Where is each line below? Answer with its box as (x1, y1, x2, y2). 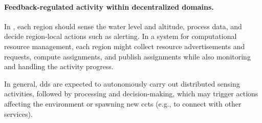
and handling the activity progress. (4, 61, 114, 72)
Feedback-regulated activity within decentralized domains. (4, 1, 214, 12)
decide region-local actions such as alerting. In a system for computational (4, 31, 237, 42)
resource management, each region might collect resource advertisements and (4, 40, 245, 51)
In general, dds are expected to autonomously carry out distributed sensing (4, 78, 240, 89)
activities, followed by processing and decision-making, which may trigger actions (4, 88, 258, 99)
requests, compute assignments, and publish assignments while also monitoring (4, 51, 251, 61)
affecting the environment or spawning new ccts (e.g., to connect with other (4, 98, 242, 109)
